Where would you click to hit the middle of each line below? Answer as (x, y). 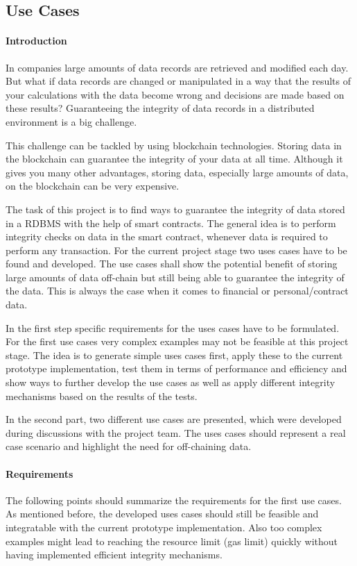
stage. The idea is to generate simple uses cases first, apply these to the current (174, 355)
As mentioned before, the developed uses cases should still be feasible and (162, 514)
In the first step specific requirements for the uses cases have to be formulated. (173, 327)
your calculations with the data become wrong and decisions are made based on (175, 94)
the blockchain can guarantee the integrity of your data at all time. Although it (174, 159)
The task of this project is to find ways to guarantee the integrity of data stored (175, 209)
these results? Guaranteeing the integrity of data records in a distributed (160, 108)
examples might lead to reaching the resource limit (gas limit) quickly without (172, 541)
